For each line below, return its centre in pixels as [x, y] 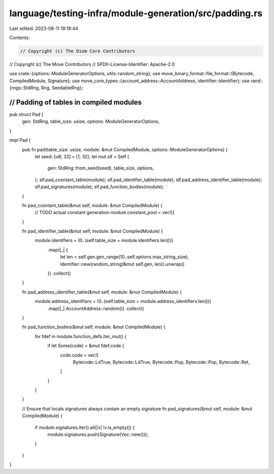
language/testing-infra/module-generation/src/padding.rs [136, 13]
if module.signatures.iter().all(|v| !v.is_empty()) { [85, 427]
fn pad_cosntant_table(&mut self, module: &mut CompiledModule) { [92, 205]
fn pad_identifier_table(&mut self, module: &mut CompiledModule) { [93, 231]
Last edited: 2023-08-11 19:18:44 [44, 28]
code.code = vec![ [79, 355]
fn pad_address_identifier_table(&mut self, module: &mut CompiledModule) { [102, 292]
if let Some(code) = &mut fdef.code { [86, 346]
